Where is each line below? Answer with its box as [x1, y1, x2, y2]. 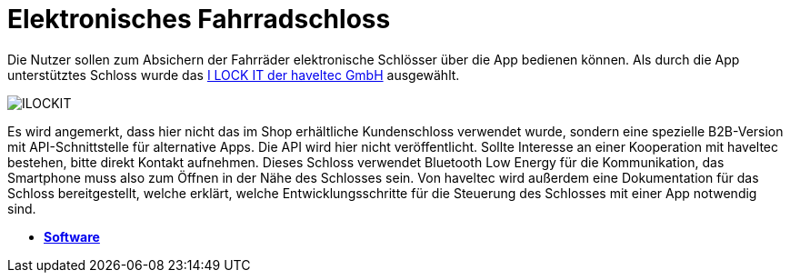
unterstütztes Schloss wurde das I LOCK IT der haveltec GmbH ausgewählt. [7, 66, 460, 83]
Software [44, 228, 100, 245]
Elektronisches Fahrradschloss [7, 4, 391, 35]
